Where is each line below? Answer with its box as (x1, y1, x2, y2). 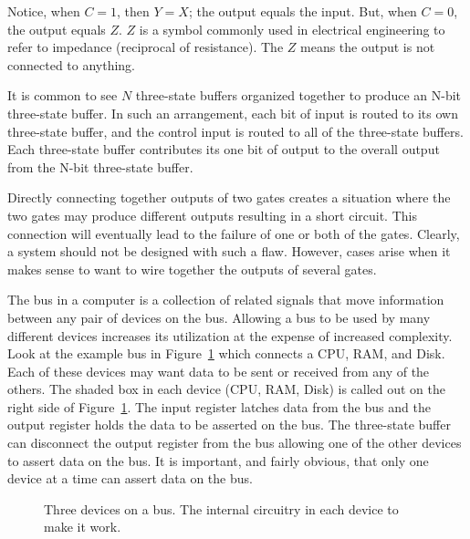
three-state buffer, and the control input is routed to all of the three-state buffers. (7, 121, 464, 140)
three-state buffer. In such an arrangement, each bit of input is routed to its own (7, 103, 458, 122)
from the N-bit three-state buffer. (7, 157, 193, 176)
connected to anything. (7, 55, 136, 74)
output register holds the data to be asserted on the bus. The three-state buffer (7, 415, 451, 434)
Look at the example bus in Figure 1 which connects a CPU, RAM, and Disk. (7, 344, 445, 363)
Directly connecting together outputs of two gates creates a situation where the (7, 188, 451, 207)
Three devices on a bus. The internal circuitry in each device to (44, 499, 399, 518)
